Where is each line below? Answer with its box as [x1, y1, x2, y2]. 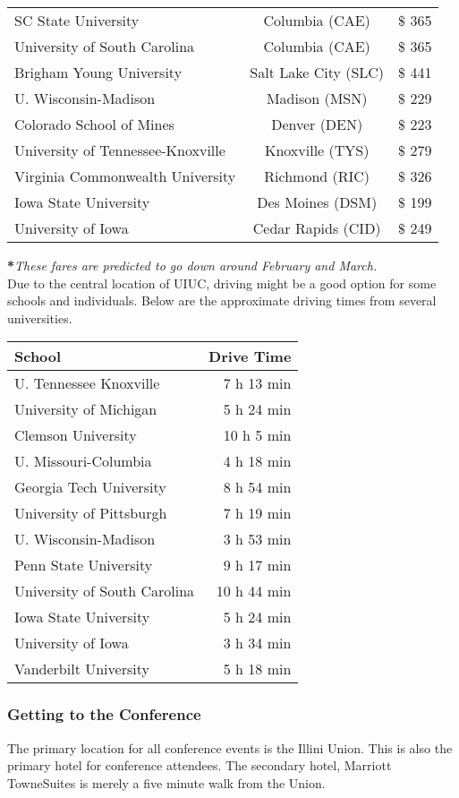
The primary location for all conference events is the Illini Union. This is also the [7, 738, 453, 757]
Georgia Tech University [14, 476, 166, 498]
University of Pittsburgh [14, 502, 167, 524]
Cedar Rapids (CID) [252, 218, 381, 238]
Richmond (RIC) [264, 166, 370, 186]
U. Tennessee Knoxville [14, 373, 160, 394]
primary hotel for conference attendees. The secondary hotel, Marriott [7, 756, 392, 775]
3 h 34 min [223, 632, 292, 654]
